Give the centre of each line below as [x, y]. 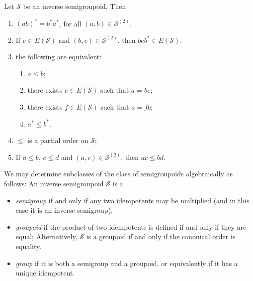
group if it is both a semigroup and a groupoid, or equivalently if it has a [126, 263]
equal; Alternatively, [46, 236]
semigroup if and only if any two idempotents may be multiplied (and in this [132, 200]
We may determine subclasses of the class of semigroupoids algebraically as [119, 174]
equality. [29, 246]
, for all [70, 23]
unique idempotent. [45, 273]
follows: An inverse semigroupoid [54, 184]
